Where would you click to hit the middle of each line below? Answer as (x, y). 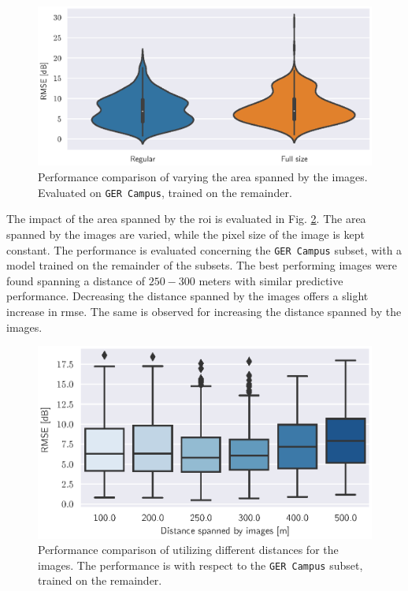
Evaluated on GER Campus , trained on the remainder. (165, 192)
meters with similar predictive (271, 280)
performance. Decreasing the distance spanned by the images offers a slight (187, 296)
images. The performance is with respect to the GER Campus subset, (200, 565)
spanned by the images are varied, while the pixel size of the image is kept (185, 234)
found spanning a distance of (76, 280)
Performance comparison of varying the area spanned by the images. (203, 177)
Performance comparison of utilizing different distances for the (188, 550)
